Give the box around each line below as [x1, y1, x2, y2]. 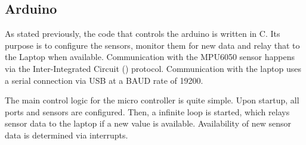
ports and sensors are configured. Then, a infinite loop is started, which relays [5, 105, 290, 118]
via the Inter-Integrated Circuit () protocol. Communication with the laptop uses [5, 62, 301, 74]
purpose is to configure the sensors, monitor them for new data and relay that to [5, 39, 300, 51]
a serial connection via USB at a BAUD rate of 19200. [5, 74, 203, 86]
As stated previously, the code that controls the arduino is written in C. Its [5, 27, 280, 40]
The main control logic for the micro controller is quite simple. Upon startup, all [5, 94, 299, 106]
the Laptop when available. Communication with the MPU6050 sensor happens [5, 51, 295, 63]
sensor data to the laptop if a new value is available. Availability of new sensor [5, 117, 291, 130]
